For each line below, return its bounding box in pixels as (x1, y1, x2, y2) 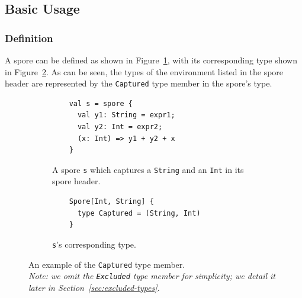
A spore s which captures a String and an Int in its (52, 163, 244, 175)
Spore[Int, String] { (69, 197, 154, 206)
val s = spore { (69, 99, 133, 108)
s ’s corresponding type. (52, 238, 136, 250)
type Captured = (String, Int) (77, 209, 201, 217)
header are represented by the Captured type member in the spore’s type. (5, 77, 272, 89)
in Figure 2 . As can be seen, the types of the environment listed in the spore (5, 65, 284, 78)
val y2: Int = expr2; (77, 123, 163, 132)
